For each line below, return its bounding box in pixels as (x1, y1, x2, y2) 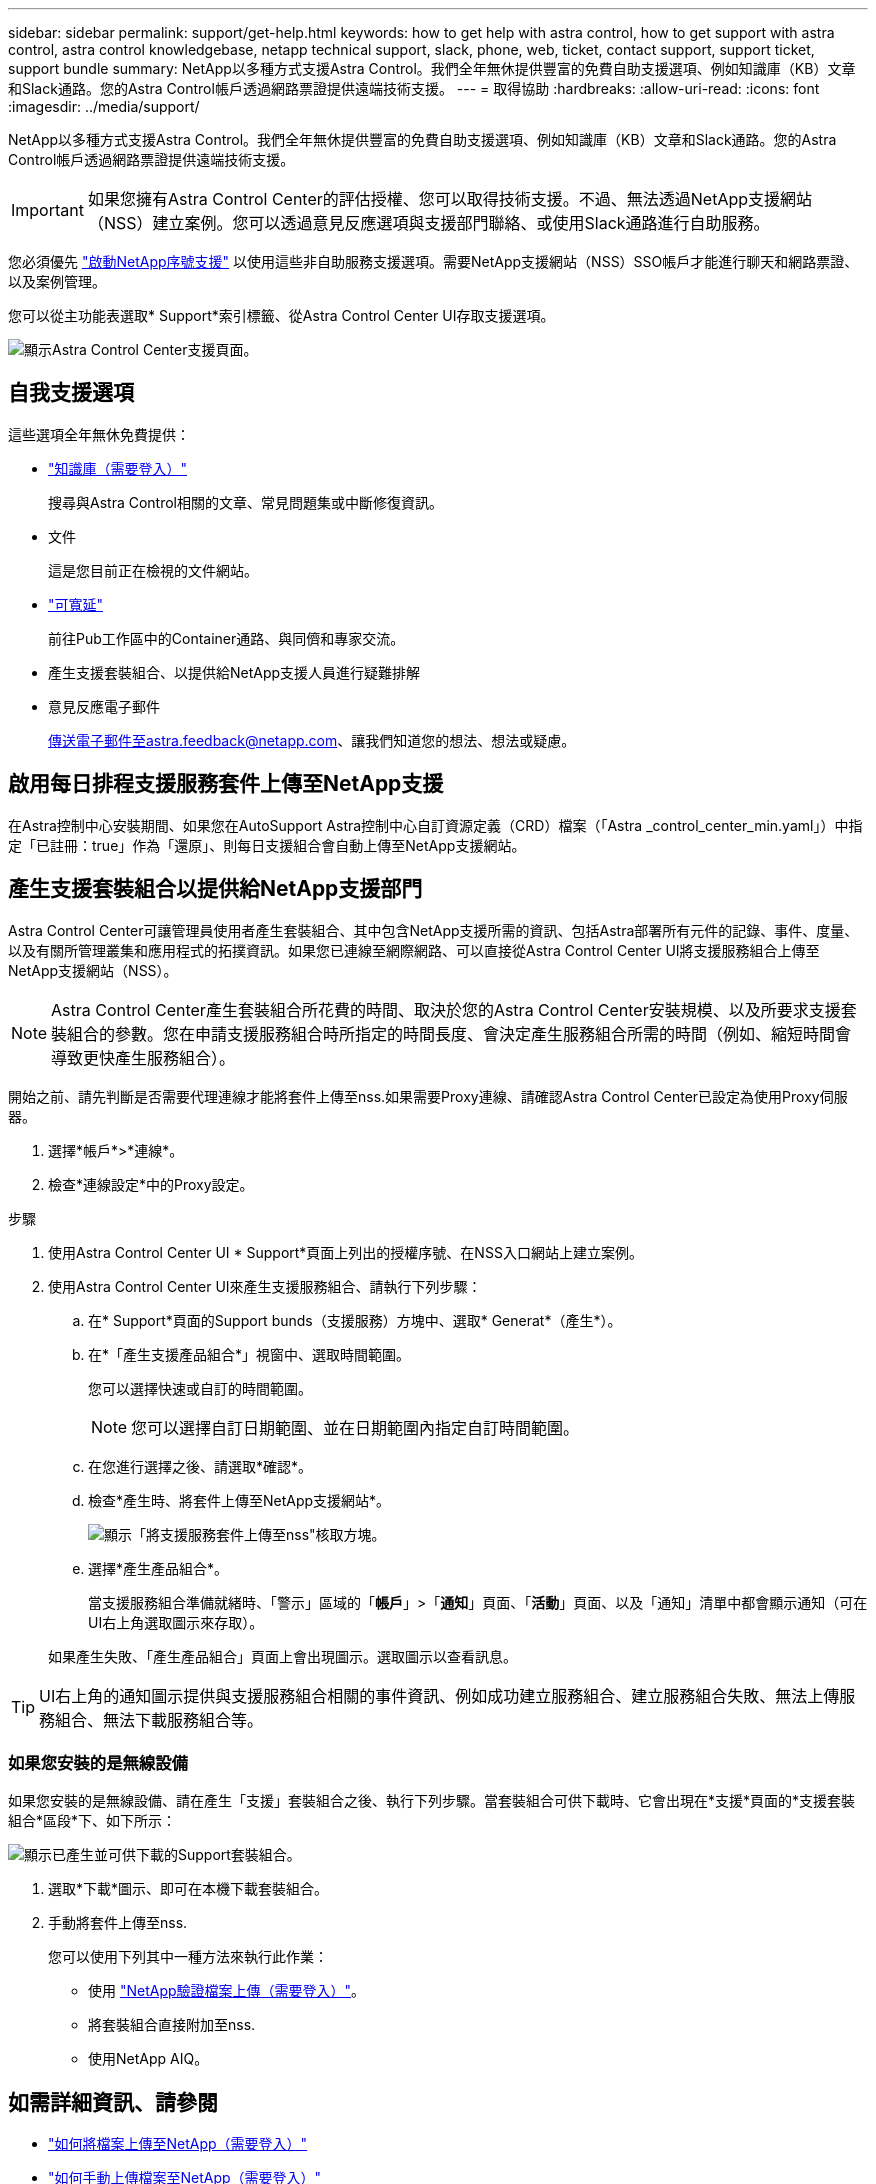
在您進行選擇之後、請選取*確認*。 (88, 1457, 313, 1475)
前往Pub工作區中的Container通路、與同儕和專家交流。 (48, 629, 405, 647)
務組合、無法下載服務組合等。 (39, 1709, 264, 1730)
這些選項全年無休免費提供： (8, 425, 190, 443)
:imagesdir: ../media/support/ (8, 98, 200, 115)
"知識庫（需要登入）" (48, 459, 188, 477)
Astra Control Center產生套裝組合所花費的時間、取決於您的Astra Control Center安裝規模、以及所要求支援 (51, 999, 841, 1020)
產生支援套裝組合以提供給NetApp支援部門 (8, 876, 423, 902)
